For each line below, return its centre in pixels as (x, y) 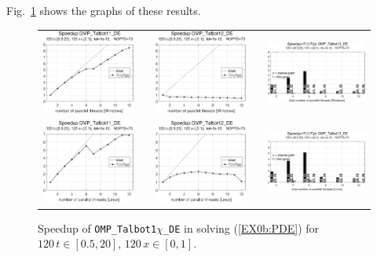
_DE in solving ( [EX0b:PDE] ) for (241, 228)
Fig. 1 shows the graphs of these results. (104, 10)
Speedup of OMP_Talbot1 (97, 228)
